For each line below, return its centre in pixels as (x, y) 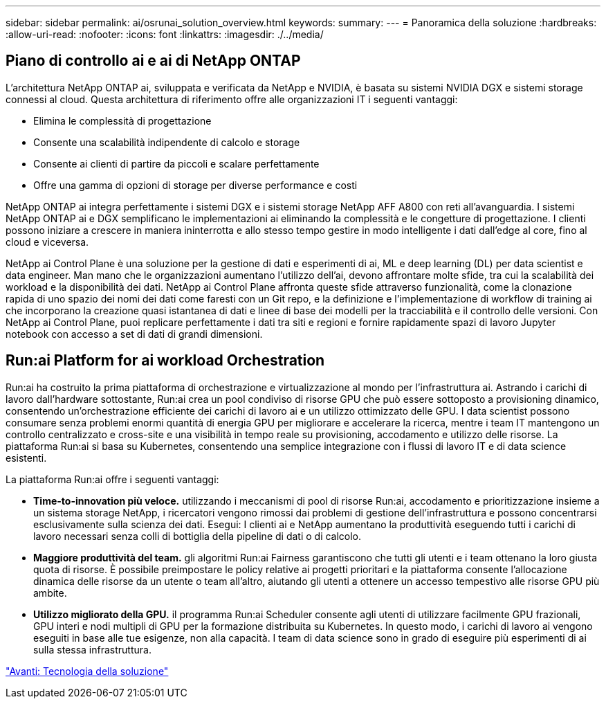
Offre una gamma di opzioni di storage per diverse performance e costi (195, 185)
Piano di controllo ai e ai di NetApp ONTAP (153, 61)
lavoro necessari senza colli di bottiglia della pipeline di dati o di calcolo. (198, 536)
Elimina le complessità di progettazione (122, 120)
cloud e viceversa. (47, 242)
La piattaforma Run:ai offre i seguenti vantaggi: (112, 479)
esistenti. (26, 458)
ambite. (50, 593)
